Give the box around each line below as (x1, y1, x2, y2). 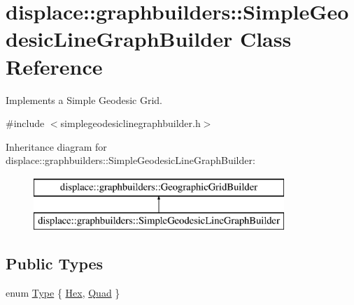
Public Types (6, 253, 104, 274)
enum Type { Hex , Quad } (6, 285, 120, 300)
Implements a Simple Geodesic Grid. (6, 92, 162, 107)
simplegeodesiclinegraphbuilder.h (60, 116, 201, 131)
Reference (6, 52, 103, 80)
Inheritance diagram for (6, 139, 107, 154)
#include (6, 116, 45, 131)
